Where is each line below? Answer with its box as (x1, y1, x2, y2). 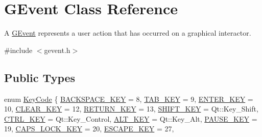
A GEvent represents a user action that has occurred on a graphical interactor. (4, 28, 251, 38)
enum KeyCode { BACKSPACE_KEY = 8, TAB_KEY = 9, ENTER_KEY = (4, 93, 253, 104)
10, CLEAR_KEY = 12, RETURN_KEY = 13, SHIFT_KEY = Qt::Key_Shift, (4, 103, 258, 114)
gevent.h (44, 44, 70, 55)
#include (4, 44, 33, 55)
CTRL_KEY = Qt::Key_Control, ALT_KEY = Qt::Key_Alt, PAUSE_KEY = (4, 113, 257, 124)
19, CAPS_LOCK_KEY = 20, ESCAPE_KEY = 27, (4, 123, 174, 134)
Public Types (4, 69, 76, 85)
